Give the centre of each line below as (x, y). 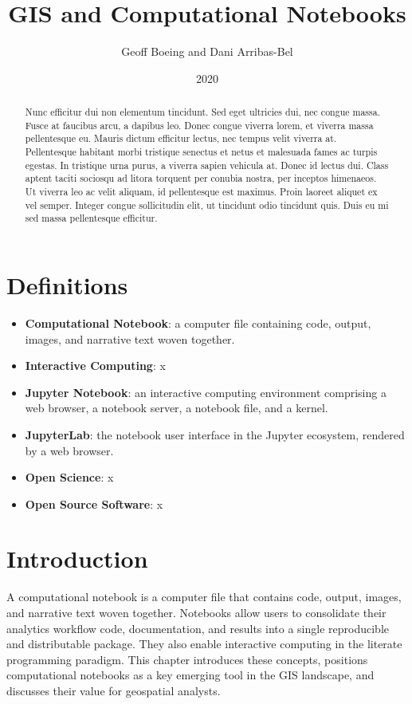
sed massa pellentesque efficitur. (91, 218)
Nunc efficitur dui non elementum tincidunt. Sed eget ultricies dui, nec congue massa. (202, 112)
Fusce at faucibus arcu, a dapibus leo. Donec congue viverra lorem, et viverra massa (199, 125)
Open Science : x (69, 477)
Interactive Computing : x (95, 366)
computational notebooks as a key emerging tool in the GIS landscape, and (190, 675)
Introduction (77, 558)
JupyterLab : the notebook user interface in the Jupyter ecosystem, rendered (215, 434)
